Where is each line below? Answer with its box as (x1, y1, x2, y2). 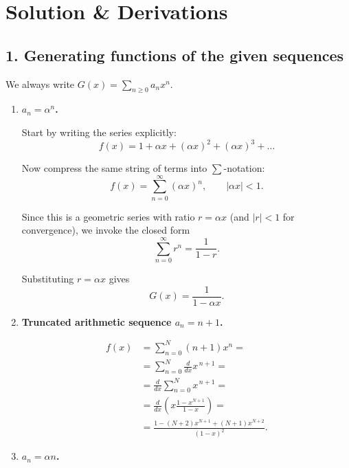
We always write (5, 76, 75, 91)
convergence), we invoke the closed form (21, 223, 190, 237)
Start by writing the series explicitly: (21, 124, 177, 139)
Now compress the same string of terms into (21, 161, 207, 175)
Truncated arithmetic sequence (21, 314, 172, 328)
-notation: (223, 161, 265, 175)
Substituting (21, 271, 74, 286)
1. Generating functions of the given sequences (5, 44, 344, 65)
